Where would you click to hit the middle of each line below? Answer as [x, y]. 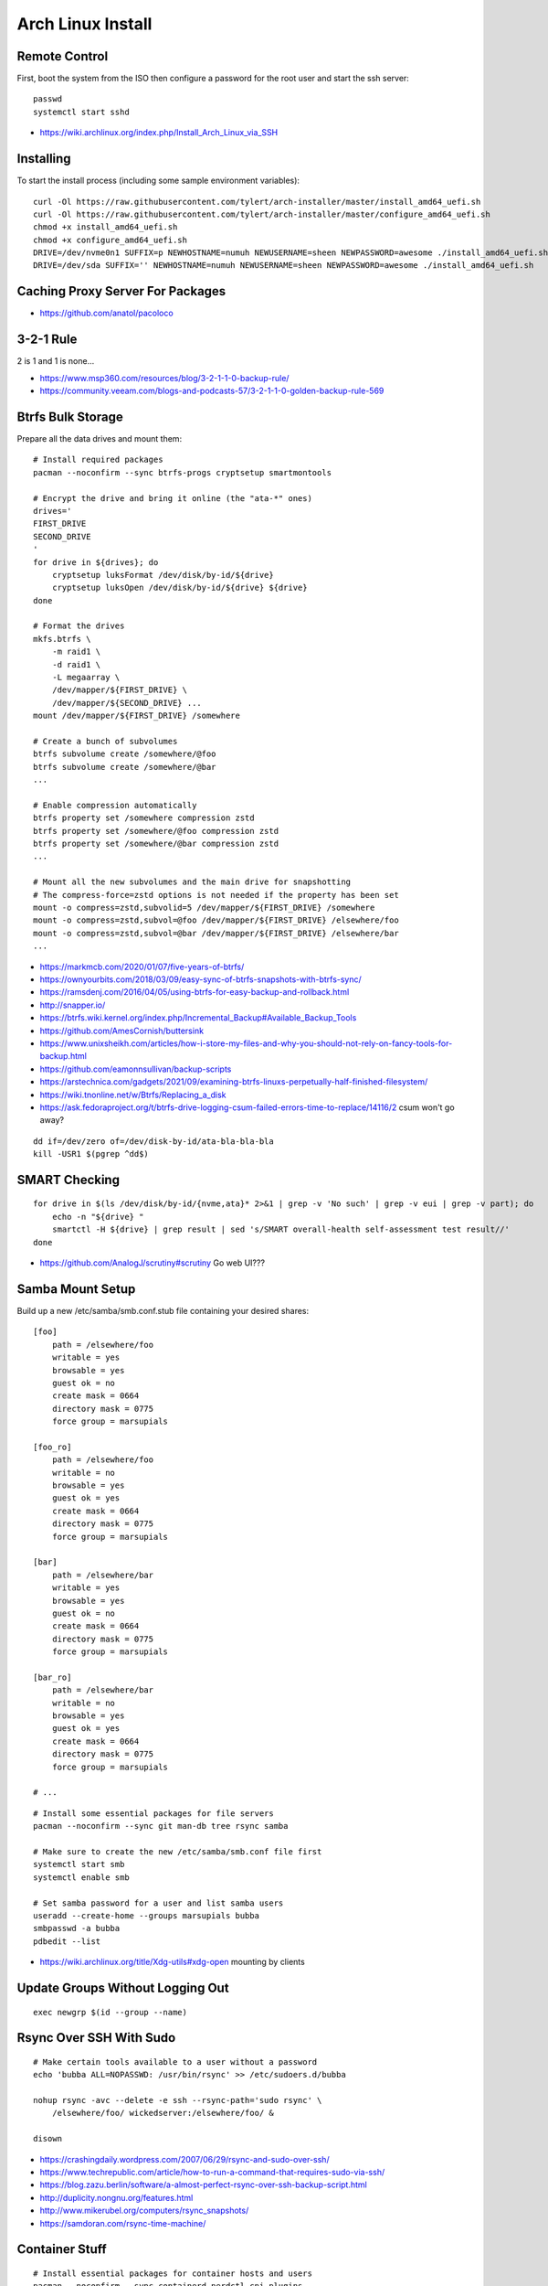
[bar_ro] [53, 1677]
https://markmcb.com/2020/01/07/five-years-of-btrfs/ [142, 967]
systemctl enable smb [81, 1877]
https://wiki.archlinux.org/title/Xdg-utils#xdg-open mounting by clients [172, 1962]
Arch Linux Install [84, 24]
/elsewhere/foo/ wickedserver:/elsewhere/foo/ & [163, 2113]
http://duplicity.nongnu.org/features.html [116, 2197]
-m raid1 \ [76, 652]
